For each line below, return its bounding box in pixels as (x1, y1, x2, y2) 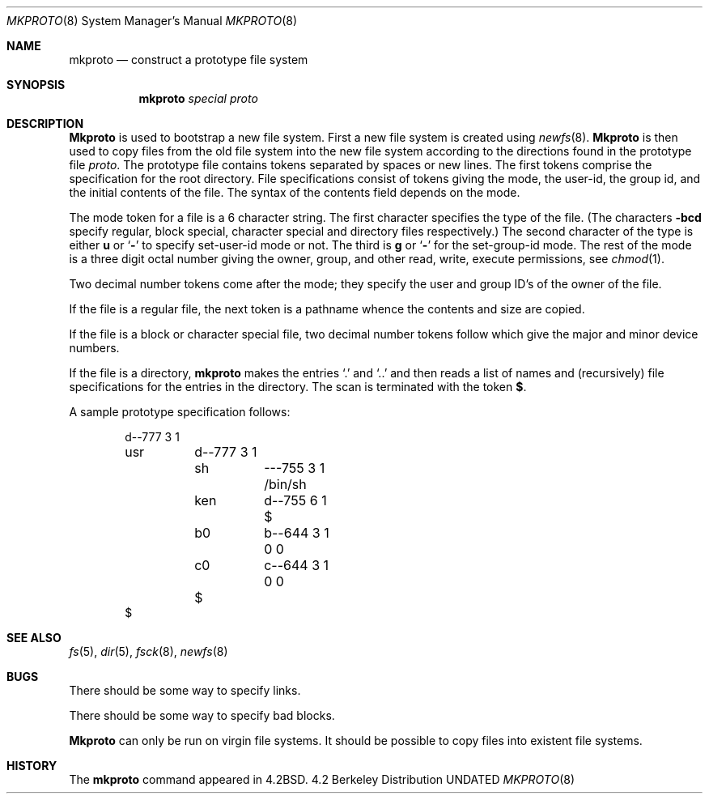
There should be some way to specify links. (69, 683, 301, 697)
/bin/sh (264, 476, 307, 492)
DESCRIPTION (6, 117, 84, 130)
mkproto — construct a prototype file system (69, 53, 308, 66)
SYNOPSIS (6, 78, 66, 91)
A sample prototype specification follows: (69, 405, 291, 419)
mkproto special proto (138, 91, 258, 105)
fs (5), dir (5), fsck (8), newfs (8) (69, 645, 228, 658)
